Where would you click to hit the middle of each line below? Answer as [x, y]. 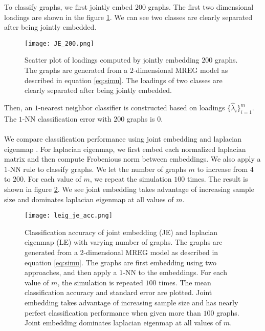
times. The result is [217, 179]
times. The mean [185, 282]
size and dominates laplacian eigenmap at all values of [89, 199]
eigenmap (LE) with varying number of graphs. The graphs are [124, 242]
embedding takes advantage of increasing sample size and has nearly [131, 302]
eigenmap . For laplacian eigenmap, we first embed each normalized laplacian [125, 149]
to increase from [223, 169]
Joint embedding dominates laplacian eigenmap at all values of [123, 323]
